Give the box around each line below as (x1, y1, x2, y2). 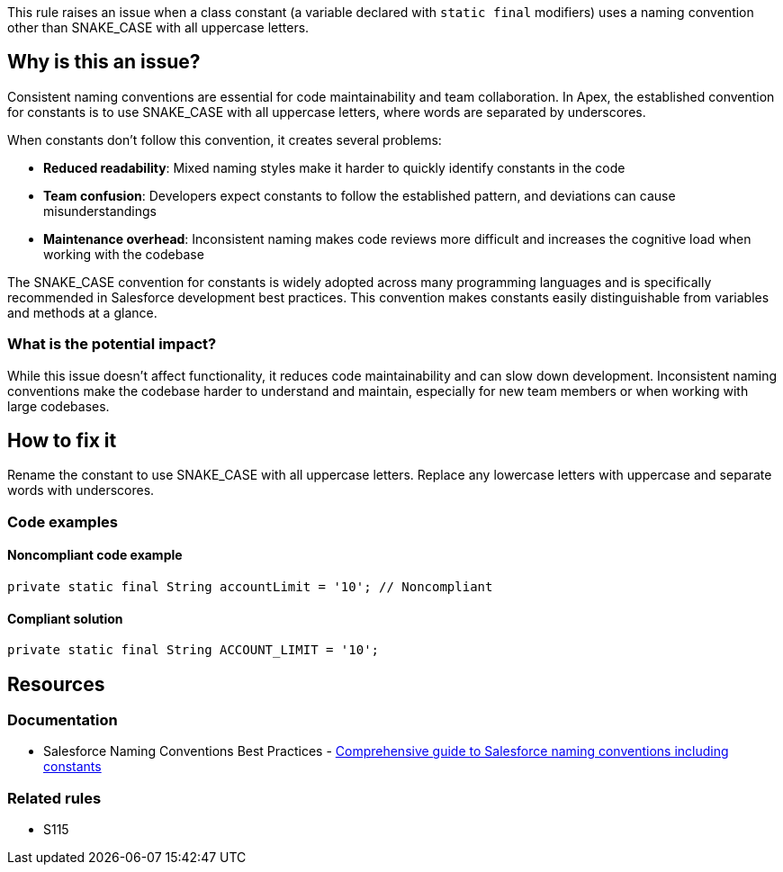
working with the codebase (43, 246, 204, 262)
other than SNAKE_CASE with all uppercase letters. (7, 20, 310, 35)
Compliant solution (7, 610, 123, 626)
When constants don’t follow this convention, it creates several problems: (7, 131, 442, 148)
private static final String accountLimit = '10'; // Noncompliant (7, 580, 493, 595)
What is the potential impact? (7, 335, 217, 354)
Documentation (7, 711, 118, 730)
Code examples (7, 512, 119, 531)
